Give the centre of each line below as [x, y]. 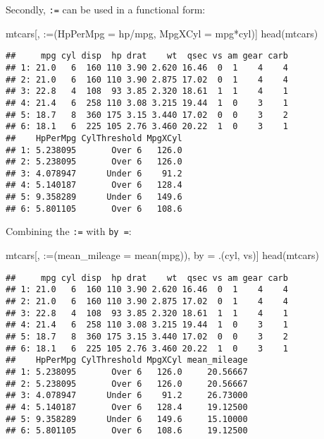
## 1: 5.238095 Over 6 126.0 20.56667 [127, 372]
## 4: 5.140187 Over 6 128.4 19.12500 [127, 407]
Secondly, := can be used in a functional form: [106, 9]
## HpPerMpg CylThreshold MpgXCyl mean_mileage [127, 360]
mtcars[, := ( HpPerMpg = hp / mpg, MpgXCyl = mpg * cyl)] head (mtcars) [162, 33]
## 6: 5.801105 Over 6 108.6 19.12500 [127, 431]
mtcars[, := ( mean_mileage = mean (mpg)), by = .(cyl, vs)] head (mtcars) [162, 255]
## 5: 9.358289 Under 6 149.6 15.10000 [127, 419]
